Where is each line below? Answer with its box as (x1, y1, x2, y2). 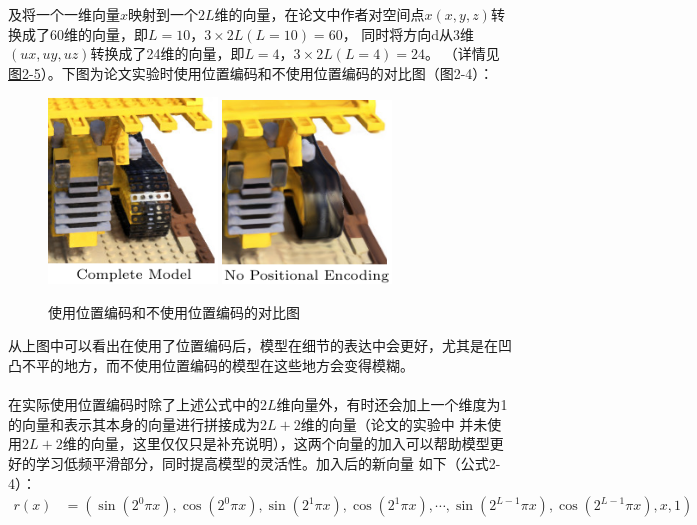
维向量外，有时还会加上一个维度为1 (276, 394, 508, 415)
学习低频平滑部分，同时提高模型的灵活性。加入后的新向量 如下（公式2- (35, 452, 501, 473)
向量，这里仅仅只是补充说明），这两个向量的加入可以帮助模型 (90, 433, 490, 454)
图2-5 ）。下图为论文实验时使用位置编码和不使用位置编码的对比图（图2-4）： (8, 62, 494, 83)
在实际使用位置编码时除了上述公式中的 (8, 394, 260, 415)
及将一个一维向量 (8, 4, 120, 24)
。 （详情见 (425, 43, 500, 64)
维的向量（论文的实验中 (300, 413, 455, 434)
